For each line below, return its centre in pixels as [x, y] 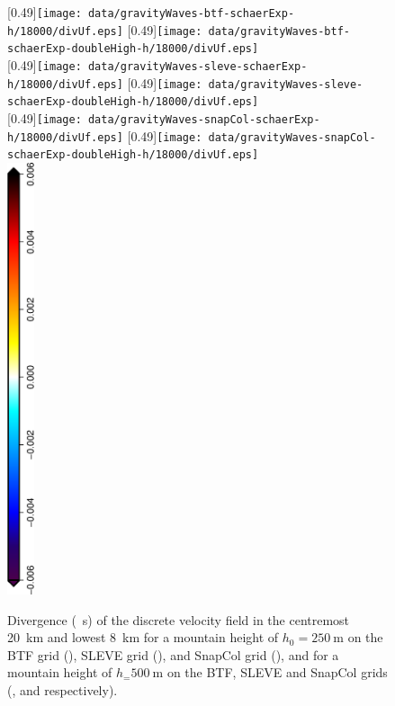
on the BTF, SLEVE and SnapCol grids [277, 672]
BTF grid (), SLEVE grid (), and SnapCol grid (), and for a [173, 654]
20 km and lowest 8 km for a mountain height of [143, 637]
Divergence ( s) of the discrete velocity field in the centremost [179, 619]
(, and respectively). [63, 689]
